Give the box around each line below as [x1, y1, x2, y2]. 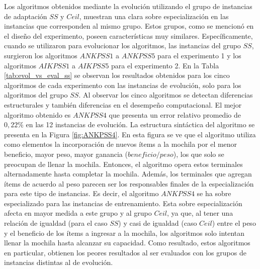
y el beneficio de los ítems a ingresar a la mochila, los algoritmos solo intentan [4, 227, 245, 238]
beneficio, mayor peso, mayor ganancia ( [4, 148, 128, 159]
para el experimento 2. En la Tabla [111, 60, 219, 70]
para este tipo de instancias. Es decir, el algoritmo [4, 188, 159, 199]
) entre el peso [212, 218, 256, 228]
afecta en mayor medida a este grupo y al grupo [4, 208, 152, 218]
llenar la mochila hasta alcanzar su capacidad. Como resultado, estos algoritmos [4, 237, 250, 248]
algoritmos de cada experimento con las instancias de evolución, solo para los [4, 79, 241, 90]
